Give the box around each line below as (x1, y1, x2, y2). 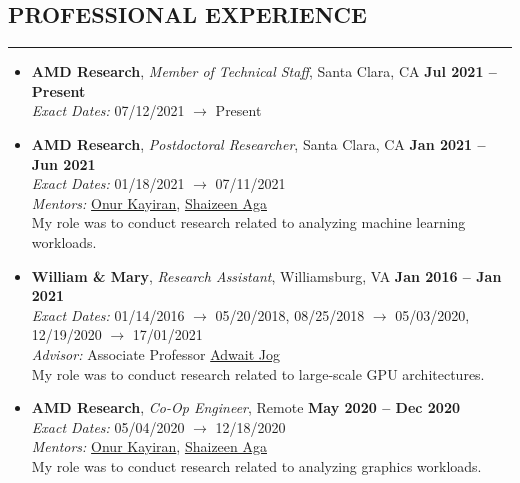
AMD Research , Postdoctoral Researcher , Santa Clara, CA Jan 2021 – (31, 133, 486, 154)
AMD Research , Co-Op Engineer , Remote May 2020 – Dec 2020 (31, 397, 460, 418)
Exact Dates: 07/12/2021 (31, 100, 185, 121)
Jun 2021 (31, 153, 96, 174)
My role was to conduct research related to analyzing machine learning (31, 212, 466, 233)
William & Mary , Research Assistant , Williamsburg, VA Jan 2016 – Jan (31, 265, 502, 286)
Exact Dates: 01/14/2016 (31, 304, 185, 325)
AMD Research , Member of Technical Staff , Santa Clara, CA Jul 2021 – (31, 61, 497, 82)
